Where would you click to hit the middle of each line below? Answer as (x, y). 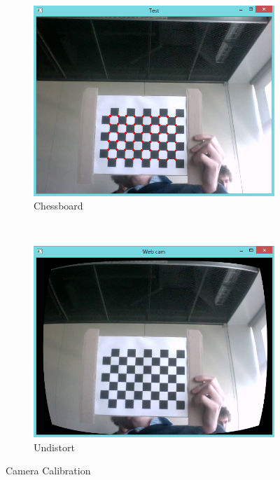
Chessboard (58, 206)
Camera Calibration (48, 471)
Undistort (54, 447)
